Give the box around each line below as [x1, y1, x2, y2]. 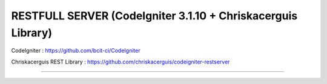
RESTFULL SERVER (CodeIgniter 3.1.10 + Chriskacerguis [11, 9, 298, 22]
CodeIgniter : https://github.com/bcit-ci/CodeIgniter [11, 47, 140, 54]
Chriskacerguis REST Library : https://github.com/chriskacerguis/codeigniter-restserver [11, 58, 230, 65]
